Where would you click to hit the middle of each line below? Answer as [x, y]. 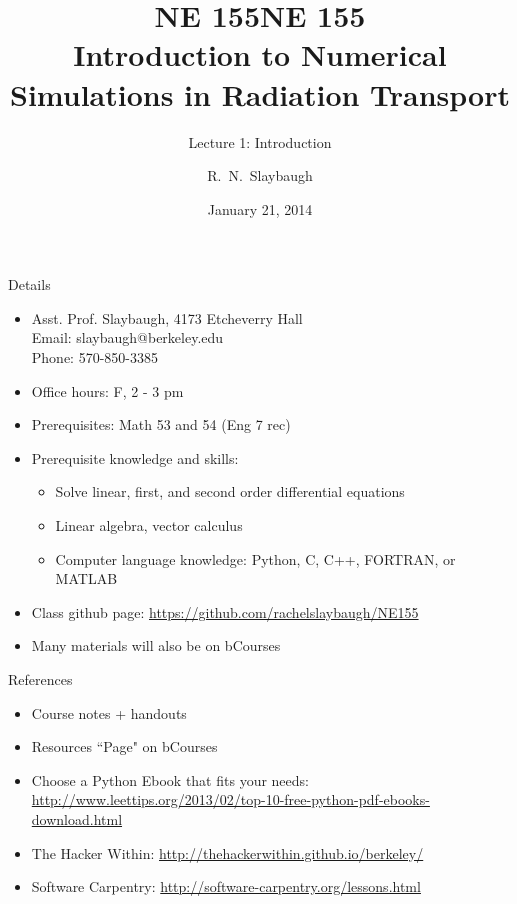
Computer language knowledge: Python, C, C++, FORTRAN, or [255, 558]
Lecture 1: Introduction [260, 141]
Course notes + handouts [109, 712]
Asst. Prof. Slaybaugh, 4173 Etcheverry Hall [167, 317]
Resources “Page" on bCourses [124, 746]
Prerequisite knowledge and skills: [135, 457]
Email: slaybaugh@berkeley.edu [127, 337]
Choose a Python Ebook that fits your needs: [170, 779]
